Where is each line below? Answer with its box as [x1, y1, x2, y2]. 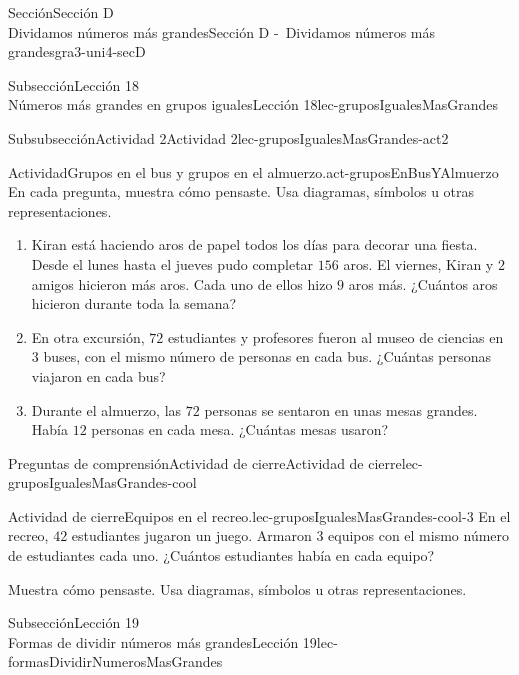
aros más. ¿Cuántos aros [348, 273, 498, 294]
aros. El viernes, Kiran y [343, 253, 494, 274]
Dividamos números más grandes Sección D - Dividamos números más [8, 21, 436, 42]
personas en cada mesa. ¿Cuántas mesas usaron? [91, 419, 389, 440]
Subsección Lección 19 [8, 612, 139, 633]
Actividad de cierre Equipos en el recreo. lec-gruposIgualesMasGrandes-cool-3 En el [8, 505, 511, 526]
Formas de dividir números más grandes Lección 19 [8, 631, 317, 652]
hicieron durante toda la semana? [31, 293, 237, 314]
